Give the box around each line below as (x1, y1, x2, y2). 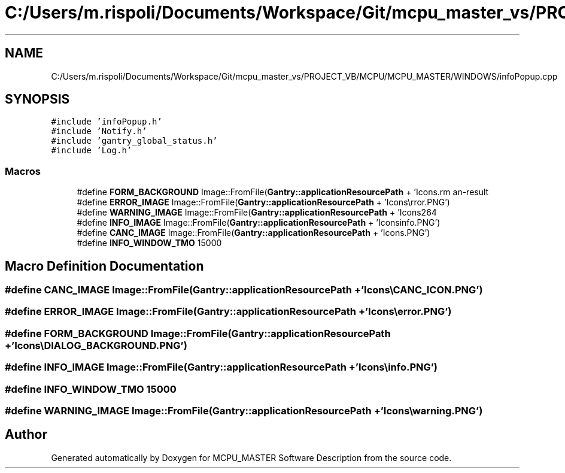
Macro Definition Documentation (5, 258, 204, 274)
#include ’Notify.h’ (51, 126, 147, 137)
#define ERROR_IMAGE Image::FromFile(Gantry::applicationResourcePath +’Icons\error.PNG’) (5, 305, 452, 318)
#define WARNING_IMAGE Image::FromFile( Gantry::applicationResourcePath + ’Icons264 (77, 207, 437, 218)
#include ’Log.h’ (51, 145, 132, 156)
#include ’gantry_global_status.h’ (51, 136, 218, 146)
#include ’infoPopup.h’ (51, 117, 162, 127)
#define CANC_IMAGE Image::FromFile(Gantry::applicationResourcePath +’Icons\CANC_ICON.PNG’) (5, 284, 483, 296)
